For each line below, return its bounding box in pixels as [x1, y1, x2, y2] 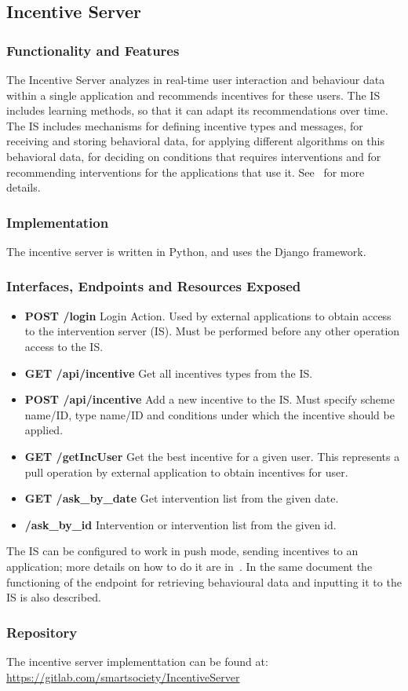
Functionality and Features [6, 40, 180, 60]
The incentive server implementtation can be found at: [6, 653, 268, 669]
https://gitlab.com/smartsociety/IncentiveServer [6, 668, 240, 685]
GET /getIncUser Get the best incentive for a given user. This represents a [24, 448, 400, 464]
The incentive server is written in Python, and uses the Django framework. [6, 243, 366, 259]
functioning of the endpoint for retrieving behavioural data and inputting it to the [6, 573, 402, 590]
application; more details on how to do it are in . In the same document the [6, 558, 373, 574]
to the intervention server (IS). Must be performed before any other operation [24, 323, 400, 339]
